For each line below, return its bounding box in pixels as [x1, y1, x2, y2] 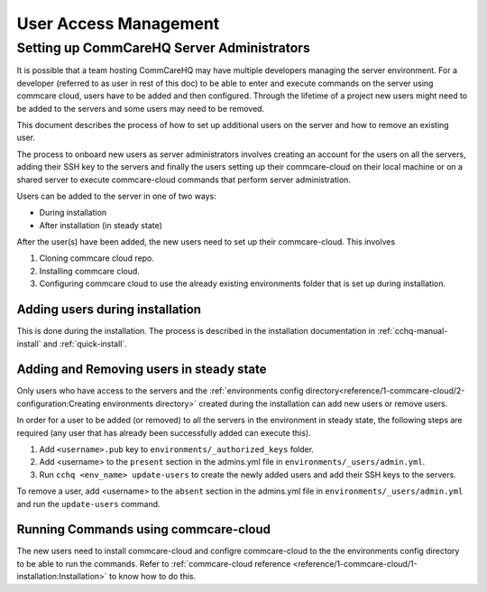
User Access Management [16, 14, 220, 33]
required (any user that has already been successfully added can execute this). [16, 427, 311, 438]
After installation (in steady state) [39, 219, 162, 230]
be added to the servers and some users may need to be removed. [16, 103, 265, 114]
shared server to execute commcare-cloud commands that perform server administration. [16, 174, 352, 185]
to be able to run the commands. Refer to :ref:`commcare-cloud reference [16, 558, 291, 569]
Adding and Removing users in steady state [16, 362, 267, 377]
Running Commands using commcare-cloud [16, 522, 271, 537]
